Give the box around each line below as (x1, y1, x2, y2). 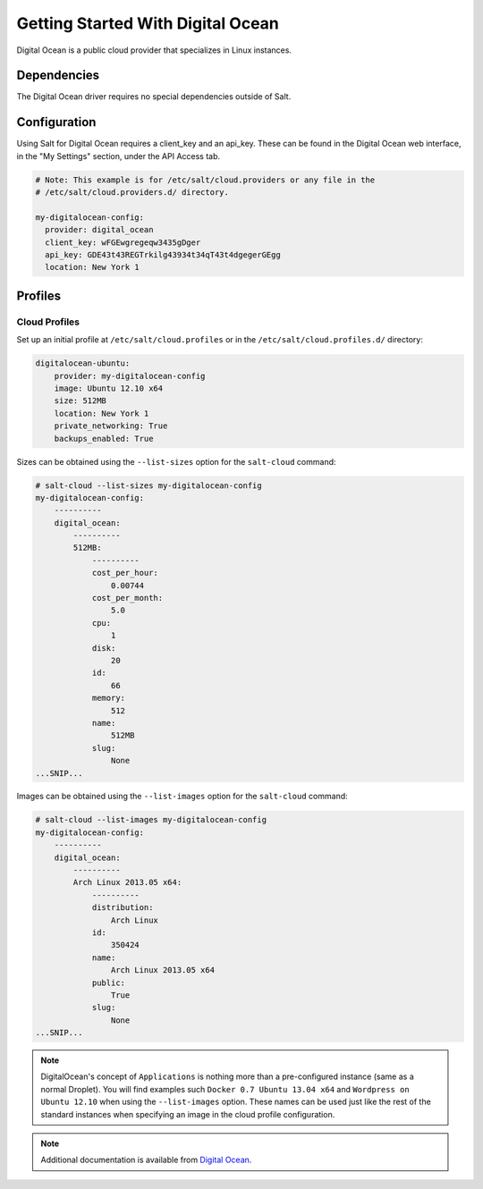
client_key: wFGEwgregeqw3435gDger (45, 237, 201, 248)
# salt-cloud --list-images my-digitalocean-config (35, 814, 267, 825)
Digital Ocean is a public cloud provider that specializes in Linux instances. (16, 45, 292, 55)
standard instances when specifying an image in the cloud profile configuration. (40, 1109, 335, 1119)
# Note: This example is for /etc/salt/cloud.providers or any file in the (35, 174, 376, 185)
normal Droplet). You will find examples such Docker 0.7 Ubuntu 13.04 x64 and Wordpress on (40, 1084, 411, 1094)
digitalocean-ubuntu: (35, 358, 131, 368)
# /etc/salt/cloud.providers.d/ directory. (35, 188, 230, 198)
